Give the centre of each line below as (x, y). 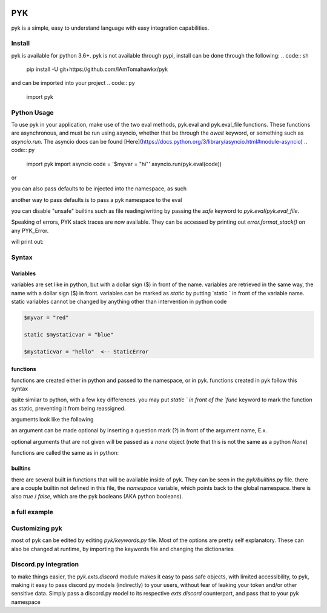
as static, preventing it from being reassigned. (68, 408)
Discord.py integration (45, 564)
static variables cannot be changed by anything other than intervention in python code (119, 301)
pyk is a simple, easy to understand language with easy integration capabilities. (110, 28)
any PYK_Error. (30, 230)
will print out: (28, 242)
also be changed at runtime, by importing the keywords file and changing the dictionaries (123, 549)
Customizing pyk (37, 528)
